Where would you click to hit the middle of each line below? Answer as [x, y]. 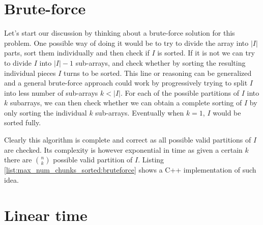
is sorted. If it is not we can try [206, 53]
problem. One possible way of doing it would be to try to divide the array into [126, 43]
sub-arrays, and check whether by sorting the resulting [160, 62]
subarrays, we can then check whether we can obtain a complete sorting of [126, 103]
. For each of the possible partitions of [180, 92]
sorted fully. [23, 122]
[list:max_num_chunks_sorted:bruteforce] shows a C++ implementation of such [130, 170]
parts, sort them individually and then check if [77, 53]
